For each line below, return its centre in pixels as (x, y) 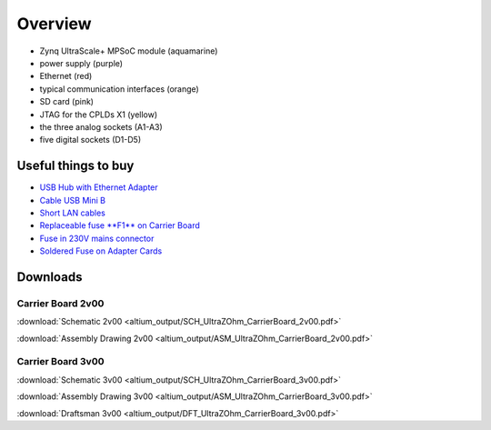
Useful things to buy (75, 166)
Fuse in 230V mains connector (97, 238)
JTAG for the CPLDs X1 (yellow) (99, 115)
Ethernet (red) (66, 76)
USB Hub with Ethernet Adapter (99, 187)
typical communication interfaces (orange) (119, 89)
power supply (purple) (81, 63)
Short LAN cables (73, 213)
